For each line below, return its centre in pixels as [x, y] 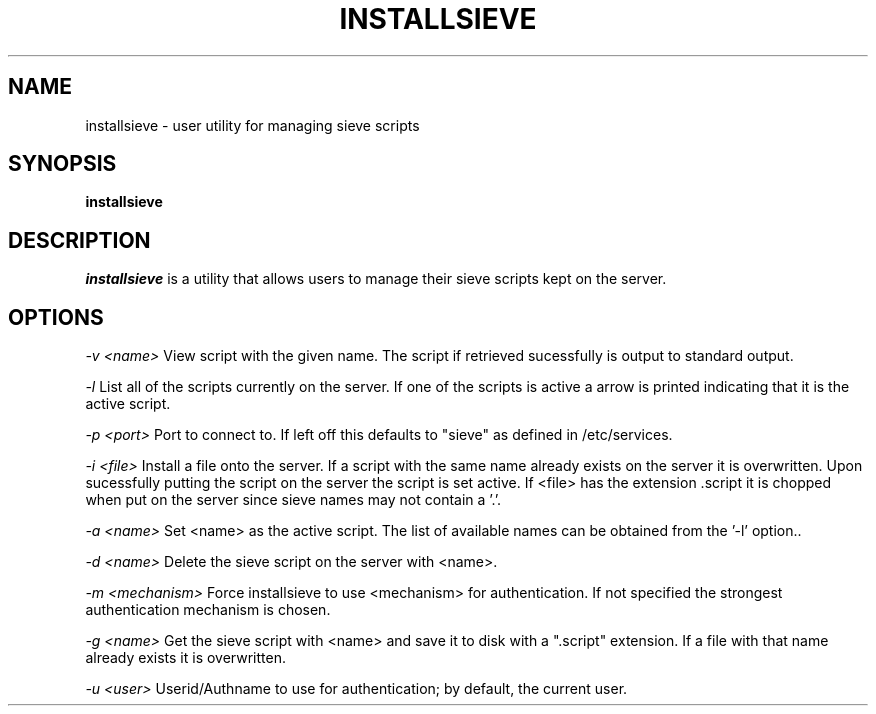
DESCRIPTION [79, 240]
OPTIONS [56, 317]
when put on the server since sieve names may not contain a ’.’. [293, 500]
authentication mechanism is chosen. [208, 610]
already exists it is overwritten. [185, 658]
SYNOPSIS [62, 164]
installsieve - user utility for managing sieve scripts [252, 125]
